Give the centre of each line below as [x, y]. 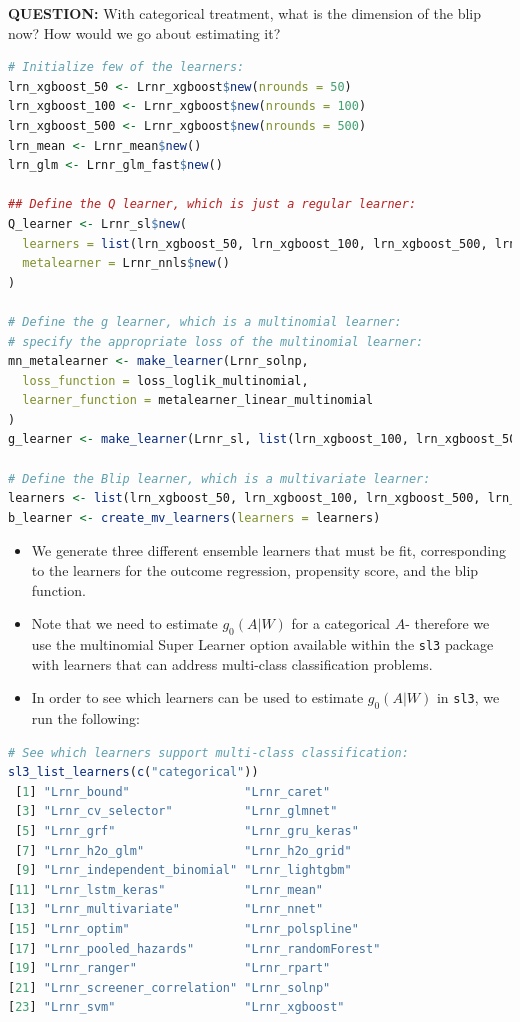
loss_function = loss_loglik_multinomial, [165, 380]
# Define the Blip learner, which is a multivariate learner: [219, 478]
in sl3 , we [468, 697]
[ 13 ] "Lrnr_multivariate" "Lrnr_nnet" [166, 909]
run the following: [85, 718]
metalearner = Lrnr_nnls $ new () [126, 263]
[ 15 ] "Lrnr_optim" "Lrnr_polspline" [183, 929]
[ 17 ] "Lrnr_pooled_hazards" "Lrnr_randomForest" [194, 948]
